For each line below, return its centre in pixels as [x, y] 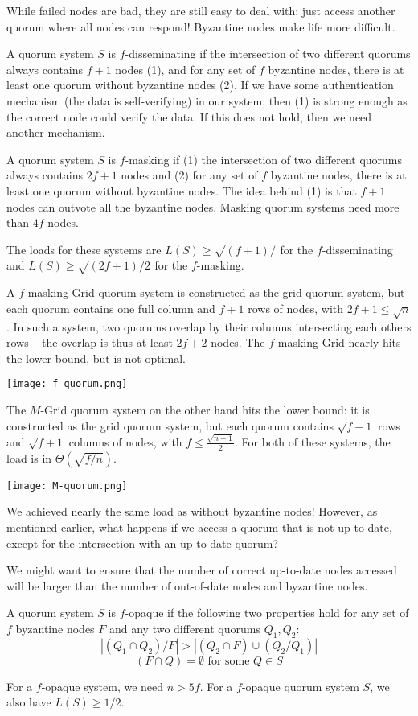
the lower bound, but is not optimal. [96, 358]
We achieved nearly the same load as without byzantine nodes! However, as [192, 511]
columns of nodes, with [125, 441]
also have [29, 702]
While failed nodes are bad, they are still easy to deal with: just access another [201, 10]
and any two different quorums [184, 628]
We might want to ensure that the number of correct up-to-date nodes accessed [202, 570]
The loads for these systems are [84, 249]
